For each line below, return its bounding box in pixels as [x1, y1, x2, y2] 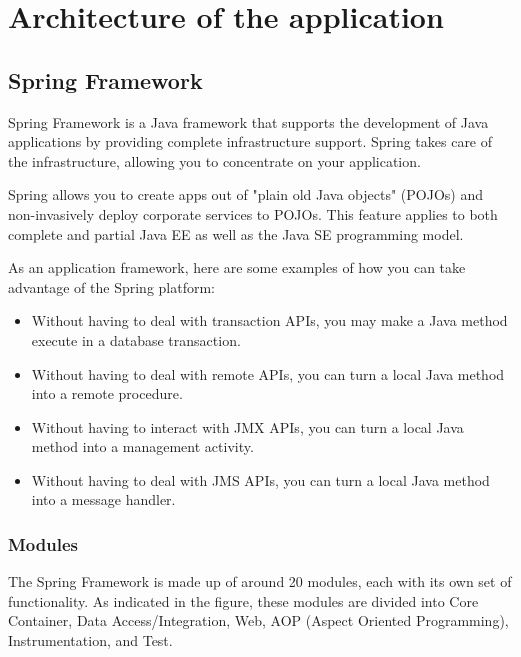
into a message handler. [31, 489, 176, 510]
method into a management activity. [31, 436, 254, 457]
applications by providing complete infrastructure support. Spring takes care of [8, 131, 493, 152]
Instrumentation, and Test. [8, 630, 173, 651]
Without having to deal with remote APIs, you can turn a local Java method [31, 363, 505, 384]
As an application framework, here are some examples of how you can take [8, 257, 466, 278]
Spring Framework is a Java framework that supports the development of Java [8, 111, 489, 132]
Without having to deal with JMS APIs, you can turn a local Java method [31, 469, 490, 490]
